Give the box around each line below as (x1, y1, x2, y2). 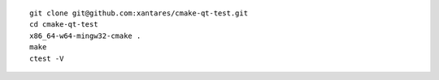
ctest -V (29, 53, 64, 63)
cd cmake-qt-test (29, 20, 98, 29)
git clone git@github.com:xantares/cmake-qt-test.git (29, 9, 248, 18)
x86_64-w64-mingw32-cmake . (29, 31, 141, 40)
